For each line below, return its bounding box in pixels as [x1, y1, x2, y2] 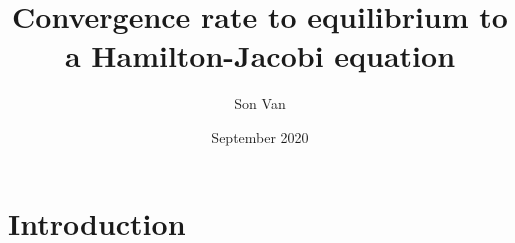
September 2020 [211, 126, 309, 147]
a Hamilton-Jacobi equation [64, 35, 456, 76]
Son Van [234, 93, 286, 114]
